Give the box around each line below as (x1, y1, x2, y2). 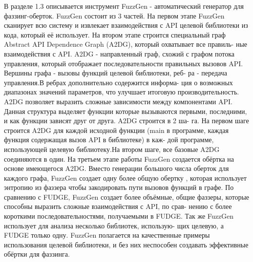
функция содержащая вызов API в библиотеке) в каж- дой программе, (4, 134, 214, 145)
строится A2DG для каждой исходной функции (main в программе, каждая (4, 125, 229, 135)
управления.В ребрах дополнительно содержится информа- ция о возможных (4, 77, 233, 87)
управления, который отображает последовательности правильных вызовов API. (4, 58, 243, 68)
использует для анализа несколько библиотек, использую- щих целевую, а (4, 220, 224, 230)
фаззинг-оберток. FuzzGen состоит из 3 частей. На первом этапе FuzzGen (4, 10, 225, 20)
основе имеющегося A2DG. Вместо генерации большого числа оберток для (4, 163, 229, 173)
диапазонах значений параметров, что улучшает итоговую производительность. (4, 87, 239, 97)
